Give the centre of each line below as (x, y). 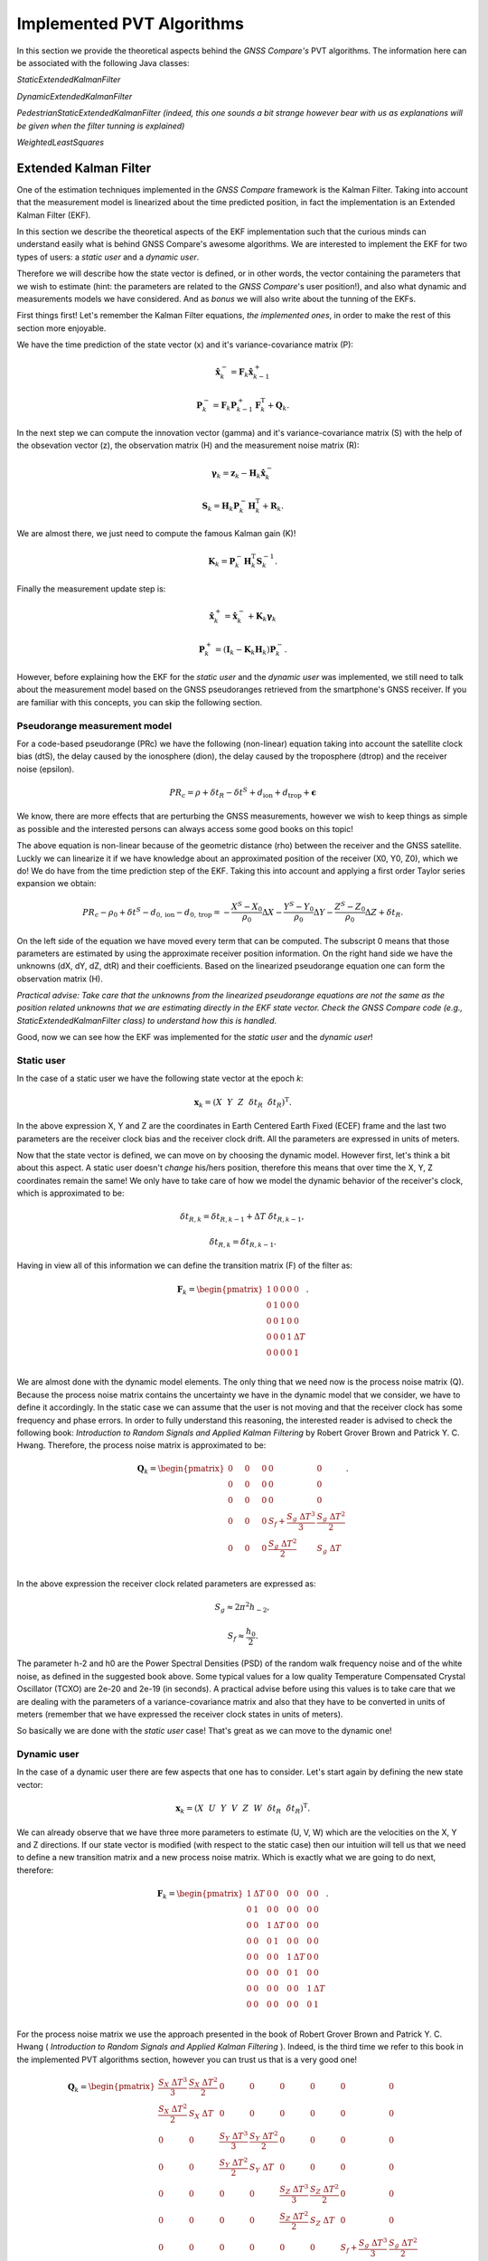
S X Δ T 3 (173, 2082)
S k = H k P (221, 506)
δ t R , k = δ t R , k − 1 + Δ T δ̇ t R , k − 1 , (242, 1218)
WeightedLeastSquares (60, 142)
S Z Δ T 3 (294, 2190)
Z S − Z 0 (350, 907)
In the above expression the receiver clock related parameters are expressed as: (166, 1584)
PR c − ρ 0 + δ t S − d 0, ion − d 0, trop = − (156, 912)
